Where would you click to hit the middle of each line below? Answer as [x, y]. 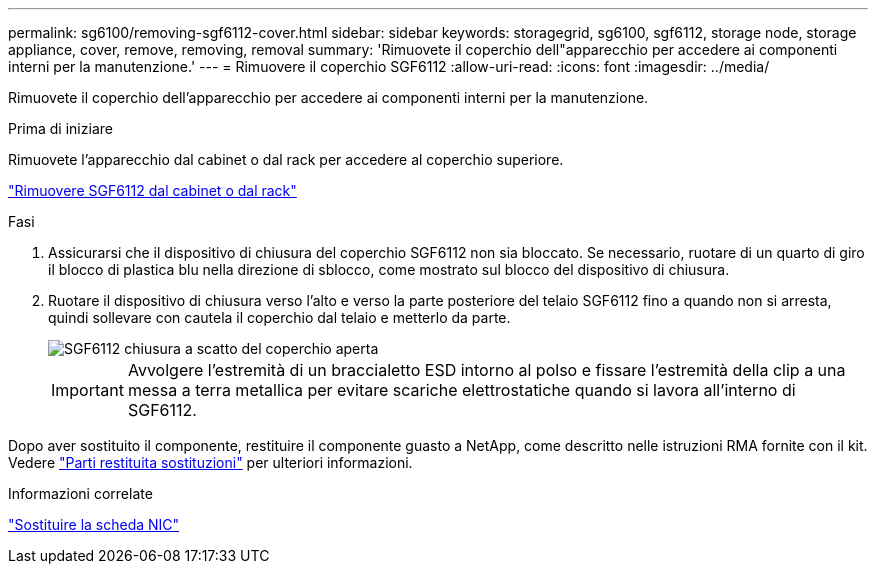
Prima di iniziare [60, 128]
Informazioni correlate [80, 493]
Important [87, 390]
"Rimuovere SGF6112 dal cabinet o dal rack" [152, 190]
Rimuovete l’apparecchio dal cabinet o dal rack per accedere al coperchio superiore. [286, 159]
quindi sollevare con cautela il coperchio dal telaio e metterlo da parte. [279, 317]
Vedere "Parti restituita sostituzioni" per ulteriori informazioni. [210, 462]
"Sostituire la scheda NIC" [94, 524]
